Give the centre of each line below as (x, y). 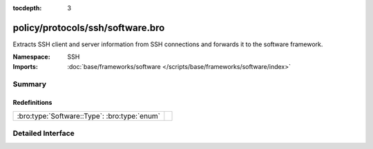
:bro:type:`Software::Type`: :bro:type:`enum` (89, 116)
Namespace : (32, 57)
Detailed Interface (44, 133)
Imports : (25, 66)
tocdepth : (27, 8)
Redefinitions (32, 103)
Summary (30, 84)
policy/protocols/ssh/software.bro (89, 28)
